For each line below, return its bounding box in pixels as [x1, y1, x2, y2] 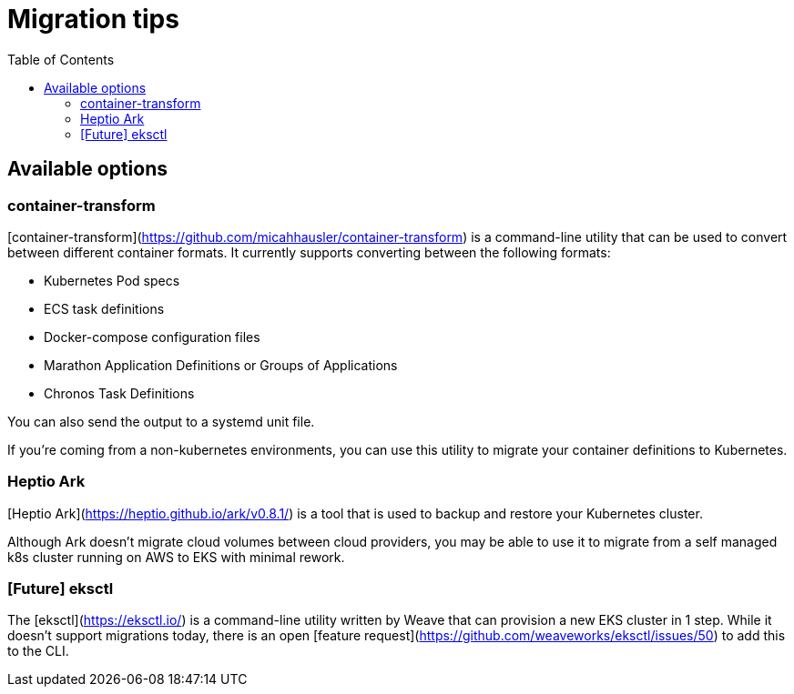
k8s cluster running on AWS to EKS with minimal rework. [7, 548, 345, 565]
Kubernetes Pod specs [44, 272, 180, 288]
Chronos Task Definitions [44, 385, 195, 401]
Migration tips [7, 4, 179, 35]
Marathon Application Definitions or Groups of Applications [44, 357, 398, 373]
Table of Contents [7, 51, 115, 67]
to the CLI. [7, 643, 69, 659]
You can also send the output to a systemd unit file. [7, 413, 315, 429]
